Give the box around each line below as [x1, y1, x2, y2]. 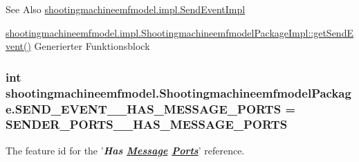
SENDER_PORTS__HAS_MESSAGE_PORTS [6, 116, 288, 133]
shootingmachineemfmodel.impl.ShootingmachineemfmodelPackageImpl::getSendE [6, 25, 353, 39]
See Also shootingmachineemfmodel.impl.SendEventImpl [6, 2, 246, 16]
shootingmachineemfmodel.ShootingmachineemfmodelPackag [6, 84, 351, 101]
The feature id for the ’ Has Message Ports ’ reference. [6, 143, 245, 157]
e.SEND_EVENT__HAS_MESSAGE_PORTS [6, 100, 282, 117]
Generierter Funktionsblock [34, 39, 150, 53]
